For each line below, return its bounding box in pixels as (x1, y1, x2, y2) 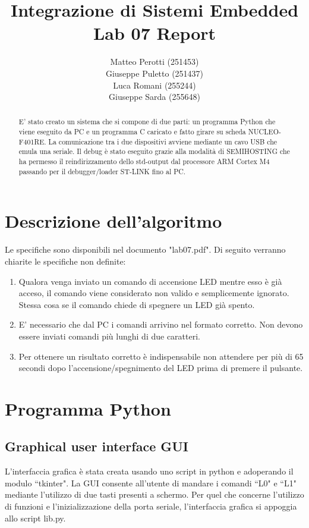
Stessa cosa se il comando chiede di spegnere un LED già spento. (18, 298, 255, 310)
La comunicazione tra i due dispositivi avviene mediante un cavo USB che (48, 136, 278, 146)
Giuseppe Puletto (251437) (105, 67, 204, 79)
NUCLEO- (248, 127, 281, 137)
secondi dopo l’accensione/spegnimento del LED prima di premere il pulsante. (18, 362, 303, 374)
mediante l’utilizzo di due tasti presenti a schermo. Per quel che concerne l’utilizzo (5, 488, 304, 501)
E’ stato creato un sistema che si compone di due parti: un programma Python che (18, 117, 276, 127)
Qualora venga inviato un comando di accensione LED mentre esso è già (18, 275, 282, 287)
